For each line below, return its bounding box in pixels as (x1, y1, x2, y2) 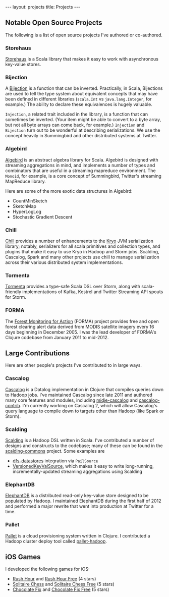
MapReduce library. (5, 178, 46, 184)
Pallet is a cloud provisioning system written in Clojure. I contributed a (5, 532, 150, 538)
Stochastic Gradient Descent (12, 213, 73, 220)
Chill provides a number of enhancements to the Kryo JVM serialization (5, 238, 154, 244)
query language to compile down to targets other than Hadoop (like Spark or (5, 408, 164, 414)
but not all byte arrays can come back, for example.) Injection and (5, 122, 145, 128)
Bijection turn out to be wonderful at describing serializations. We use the (5, 127, 160, 133)
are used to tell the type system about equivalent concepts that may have (5, 91, 158, 97)
